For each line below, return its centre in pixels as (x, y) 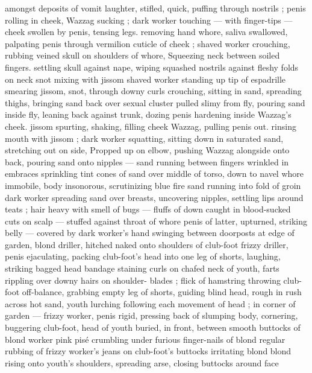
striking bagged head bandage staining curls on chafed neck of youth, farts (142, 268)
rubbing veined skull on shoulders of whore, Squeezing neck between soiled (142, 55)
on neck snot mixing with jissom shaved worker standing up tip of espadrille (145, 79)
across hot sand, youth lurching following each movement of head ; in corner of (150, 303)
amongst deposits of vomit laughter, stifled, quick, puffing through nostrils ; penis (155, 8)
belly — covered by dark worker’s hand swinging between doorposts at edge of (150, 233)
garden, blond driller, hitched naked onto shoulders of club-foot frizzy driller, (147, 244)
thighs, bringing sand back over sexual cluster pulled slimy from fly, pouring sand (155, 102)
